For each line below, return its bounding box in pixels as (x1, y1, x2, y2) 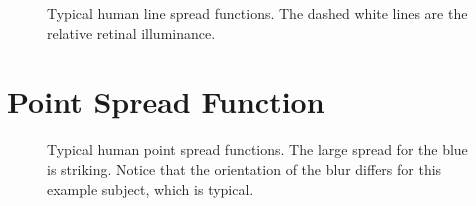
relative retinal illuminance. (47, 22, 216, 43)
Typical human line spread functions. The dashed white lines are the (47, 3, 468, 23)
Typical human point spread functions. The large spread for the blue (47, 139, 468, 160)
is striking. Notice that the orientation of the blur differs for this (47, 158, 442, 179)
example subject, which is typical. (47, 178, 254, 199)
